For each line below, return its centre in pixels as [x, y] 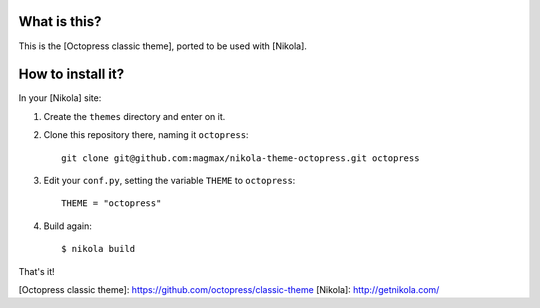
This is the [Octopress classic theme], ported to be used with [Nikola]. [162, 46]
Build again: [67, 226]
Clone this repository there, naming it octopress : [146, 135]
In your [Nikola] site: [60, 98]
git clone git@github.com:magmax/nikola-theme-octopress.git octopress [240, 158]
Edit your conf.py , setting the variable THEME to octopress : [169, 180]
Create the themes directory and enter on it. [134, 116]
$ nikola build [98, 249]
